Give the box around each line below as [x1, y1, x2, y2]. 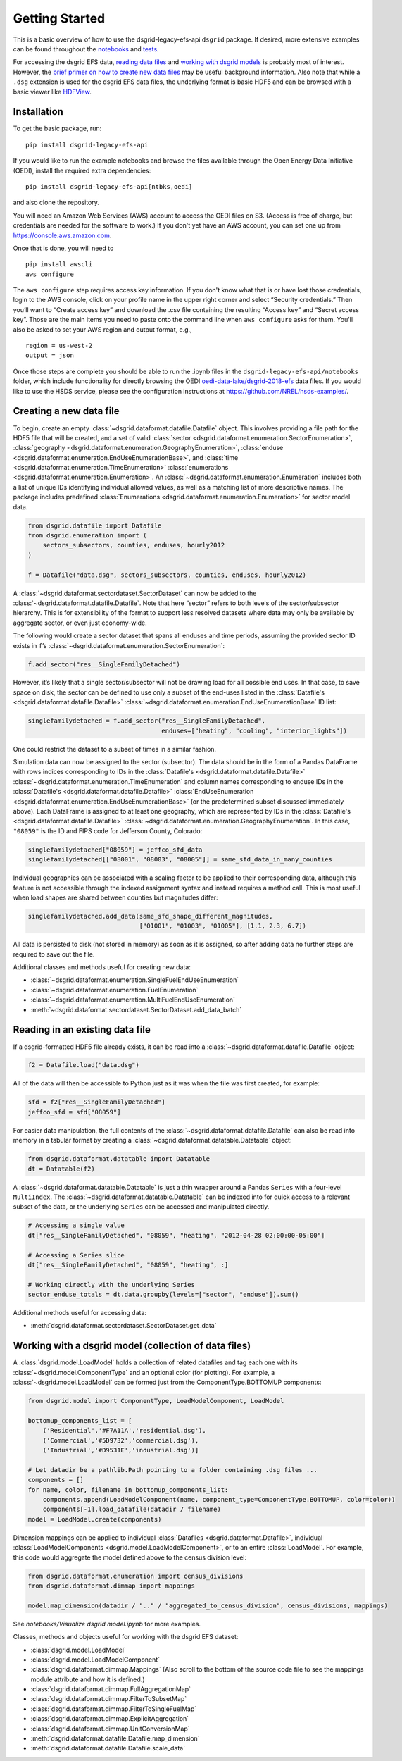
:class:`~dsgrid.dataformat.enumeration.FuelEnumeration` [30, 985, 199, 994]
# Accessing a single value [27, 1221, 125, 1229]
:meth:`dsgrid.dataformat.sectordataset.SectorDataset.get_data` [30, 1321, 217, 1330]
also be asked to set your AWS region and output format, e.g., [13, 325, 193, 334]
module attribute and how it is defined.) [30, 1675, 145, 1684]
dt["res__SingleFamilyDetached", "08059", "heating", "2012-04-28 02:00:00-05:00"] [27, 1231, 325, 1239]
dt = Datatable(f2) [27, 1164, 95, 1173]
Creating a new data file [13, 405, 120, 417]
